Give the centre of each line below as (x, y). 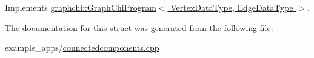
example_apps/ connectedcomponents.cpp (82, 48)
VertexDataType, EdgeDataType (232, 7)
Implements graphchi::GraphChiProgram (81, 7)
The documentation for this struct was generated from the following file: (139, 27)
